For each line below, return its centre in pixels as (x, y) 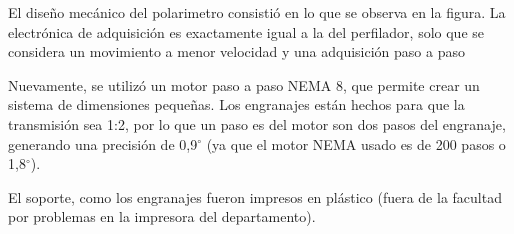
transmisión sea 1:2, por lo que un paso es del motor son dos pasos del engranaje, (257, 123)
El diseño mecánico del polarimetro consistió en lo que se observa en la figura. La (257, 12)
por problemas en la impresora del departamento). (162, 216)
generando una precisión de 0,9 (103, 143)
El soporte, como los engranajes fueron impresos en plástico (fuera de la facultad (255, 196)
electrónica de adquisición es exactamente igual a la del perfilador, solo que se (246, 31)
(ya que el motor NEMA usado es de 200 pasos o (356, 143)
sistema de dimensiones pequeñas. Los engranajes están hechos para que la (236, 104)
